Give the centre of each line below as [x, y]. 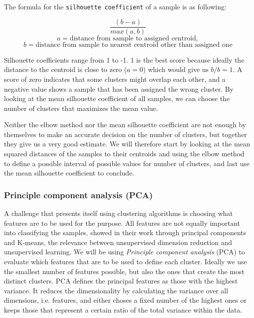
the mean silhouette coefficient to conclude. [69, 173]
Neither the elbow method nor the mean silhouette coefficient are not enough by [125, 124]
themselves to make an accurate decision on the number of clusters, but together [126, 134]
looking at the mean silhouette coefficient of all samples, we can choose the [117, 98]
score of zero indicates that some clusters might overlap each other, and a [115, 79]
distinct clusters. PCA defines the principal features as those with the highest [121, 281]
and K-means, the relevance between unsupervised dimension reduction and [118, 242]
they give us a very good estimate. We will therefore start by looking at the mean [127, 144]
